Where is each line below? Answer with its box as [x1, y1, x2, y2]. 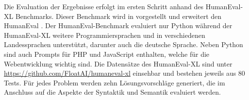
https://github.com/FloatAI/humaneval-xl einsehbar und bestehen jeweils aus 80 [4, 68, 245, 78]
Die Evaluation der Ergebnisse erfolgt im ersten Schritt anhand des [4, 1, 203, 11]
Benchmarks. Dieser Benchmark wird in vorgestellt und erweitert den [15, 11, 222, 21]
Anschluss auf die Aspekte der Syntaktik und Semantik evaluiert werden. [4, 87, 221, 97]
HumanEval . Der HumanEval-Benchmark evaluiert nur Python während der [4, 20, 232, 31]
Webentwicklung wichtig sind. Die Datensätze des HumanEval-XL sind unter [4, 58, 232, 68]
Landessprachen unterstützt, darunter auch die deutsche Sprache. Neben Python [4, 39, 243, 50]
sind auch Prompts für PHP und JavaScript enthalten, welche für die [4, 49, 210, 59]
